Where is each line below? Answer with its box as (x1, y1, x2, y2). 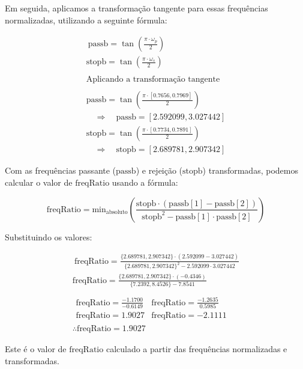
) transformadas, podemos (202, 164, 298, 177)
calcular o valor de (5, 176, 73, 189)
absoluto (106, 209, 128, 216)
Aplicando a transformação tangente (86, 75, 220, 84)
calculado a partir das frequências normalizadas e (106, 343, 287, 355)
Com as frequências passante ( (5, 164, 116, 177)
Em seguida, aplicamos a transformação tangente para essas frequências (5, 2, 268, 14)
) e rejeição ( (136, 164, 183, 177)
